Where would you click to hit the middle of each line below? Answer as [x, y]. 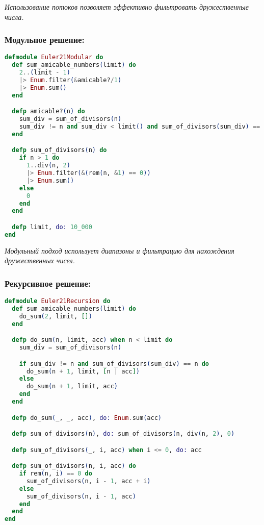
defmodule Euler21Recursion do [58, 301]
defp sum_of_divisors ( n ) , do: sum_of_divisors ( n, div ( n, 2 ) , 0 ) [123, 434]
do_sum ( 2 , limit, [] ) [56, 316]
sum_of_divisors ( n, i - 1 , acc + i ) [88, 481]
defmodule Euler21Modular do [54, 57]
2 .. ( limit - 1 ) [45, 73]
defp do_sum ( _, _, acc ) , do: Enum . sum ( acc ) [87, 418]
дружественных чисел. [40, 260]
